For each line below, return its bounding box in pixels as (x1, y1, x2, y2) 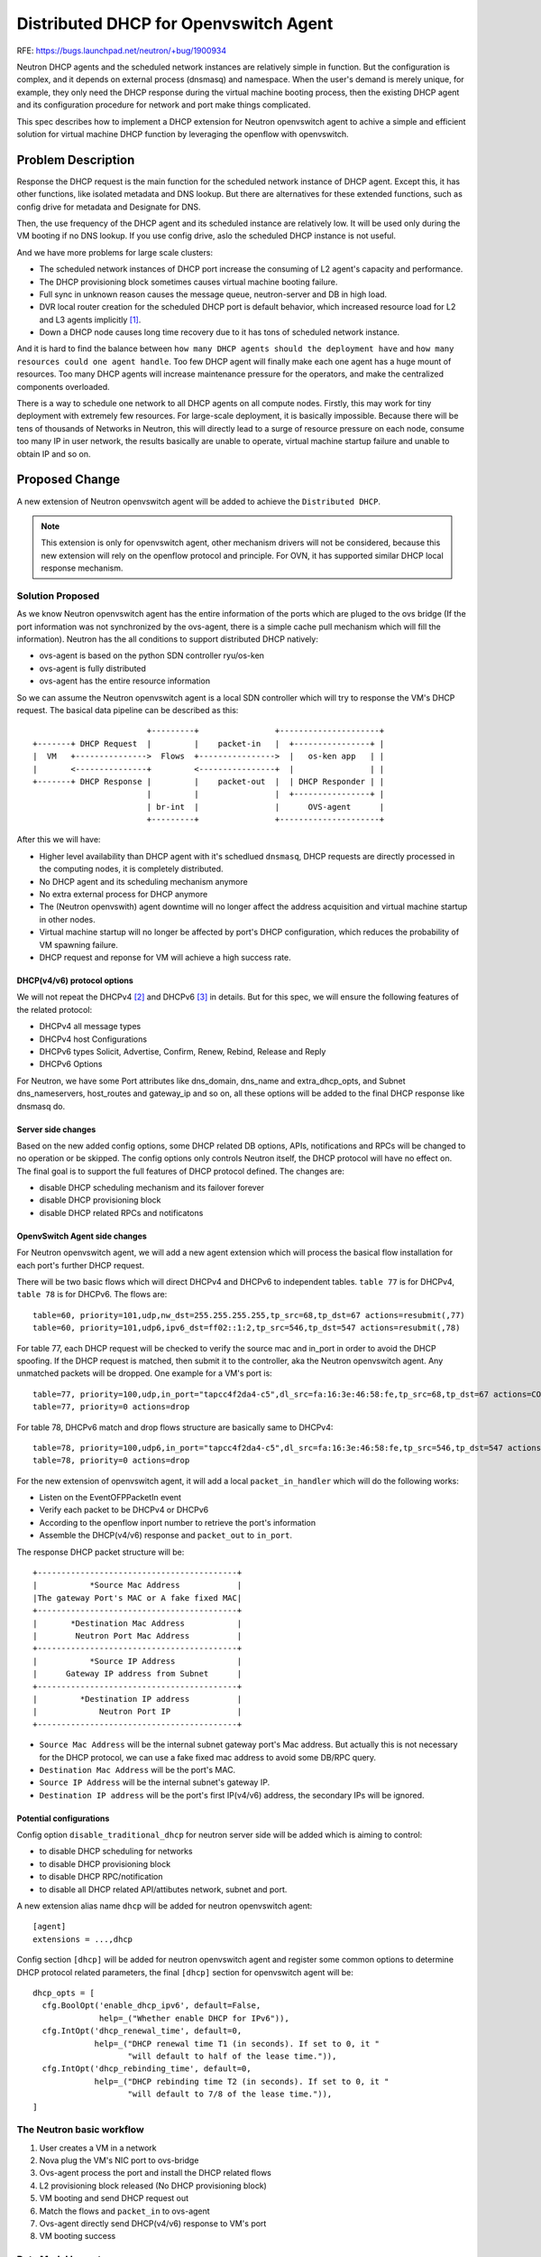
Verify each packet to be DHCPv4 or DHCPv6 (39, 1504, 209, 1516)
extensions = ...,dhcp (32, 1934, 133, 1945)
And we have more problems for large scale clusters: (16, 246, 214, 257)
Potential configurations (16, 1813, 110, 1824)
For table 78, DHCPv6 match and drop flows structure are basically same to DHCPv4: (16, 1422, 334, 1433)
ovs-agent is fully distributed (39, 663, 146, 673)
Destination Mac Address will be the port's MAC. (39, 1764, 236, 1775)
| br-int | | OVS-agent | (146, 802, 385, 812)
